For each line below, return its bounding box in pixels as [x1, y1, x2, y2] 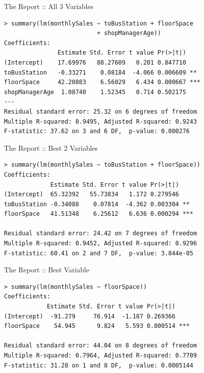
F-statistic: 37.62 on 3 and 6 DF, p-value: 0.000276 [4, 128, 190, 135]
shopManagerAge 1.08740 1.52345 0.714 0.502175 [4, 88, 187, 96]
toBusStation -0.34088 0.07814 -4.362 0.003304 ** [4, 200, 190, 208]
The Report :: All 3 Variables [4, 1, 94, 11]
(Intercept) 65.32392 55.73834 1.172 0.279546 [4, 191, 179, 198]
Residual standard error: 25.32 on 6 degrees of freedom [4, 108, 197, 115]
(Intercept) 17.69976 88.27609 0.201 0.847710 [4, 59, 187, 66]
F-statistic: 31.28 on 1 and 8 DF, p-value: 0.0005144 [4, 361, 194, 369]
